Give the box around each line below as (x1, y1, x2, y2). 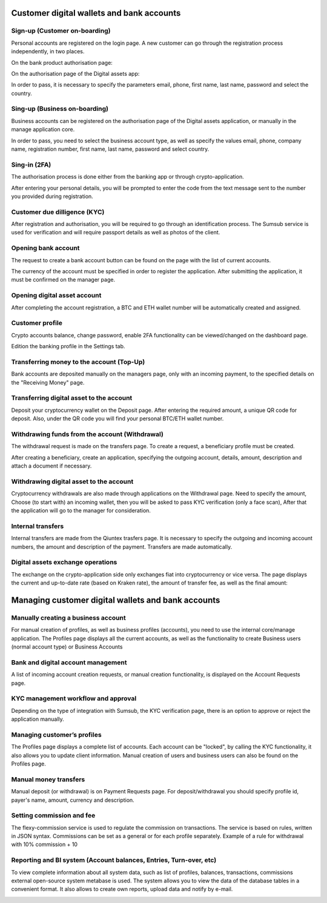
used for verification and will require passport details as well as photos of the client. (11, 229, 220, 236)
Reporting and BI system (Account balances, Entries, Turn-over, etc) (11, 856, 217, 864)
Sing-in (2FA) (11, 160, 51, 169)
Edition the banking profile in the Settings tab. (11, 343, 125, 350)
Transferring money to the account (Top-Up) (11, 357, 145, 366)
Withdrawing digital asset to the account (11, 477, 134, 486)
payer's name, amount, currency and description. (11, 796, 134, 804)
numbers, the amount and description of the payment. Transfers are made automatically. (11, 543, 233, 551)
